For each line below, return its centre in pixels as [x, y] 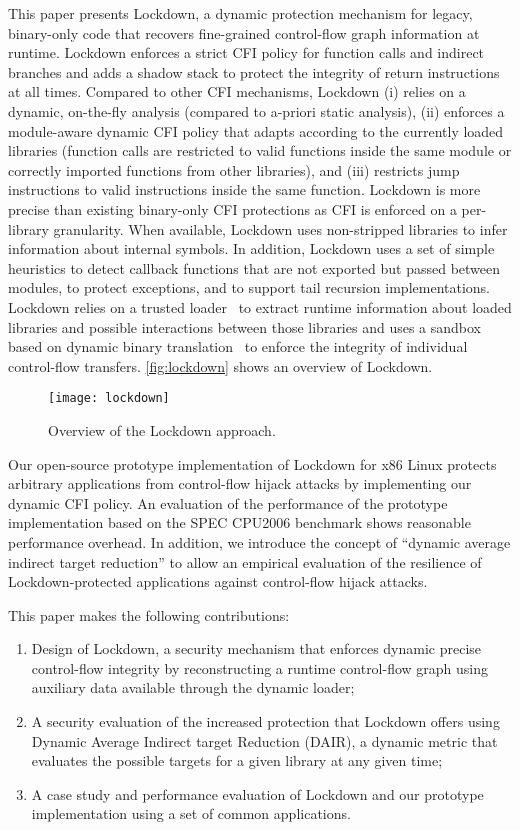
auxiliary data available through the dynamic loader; [193, 687]
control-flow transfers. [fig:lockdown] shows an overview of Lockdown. [220, 365]
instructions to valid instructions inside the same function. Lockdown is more [244, 189]
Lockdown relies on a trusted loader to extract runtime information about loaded [260, 306]
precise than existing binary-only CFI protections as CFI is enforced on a [232, 208]
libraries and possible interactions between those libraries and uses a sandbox [245, 326]
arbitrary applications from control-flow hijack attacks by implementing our [240, 483]
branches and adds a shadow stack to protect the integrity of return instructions [254, 71]
